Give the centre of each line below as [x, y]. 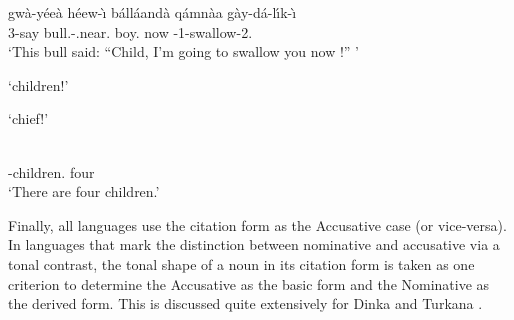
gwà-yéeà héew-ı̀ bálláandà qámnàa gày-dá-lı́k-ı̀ [152, 12]
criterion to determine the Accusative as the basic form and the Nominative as [249, 283]
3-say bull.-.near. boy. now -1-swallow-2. [130, 31]
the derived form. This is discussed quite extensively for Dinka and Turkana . [245, 303]
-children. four [51, 171]
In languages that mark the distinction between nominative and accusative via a [254, 244]
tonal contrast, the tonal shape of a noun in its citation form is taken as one [241, 263]
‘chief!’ [28, 118]
